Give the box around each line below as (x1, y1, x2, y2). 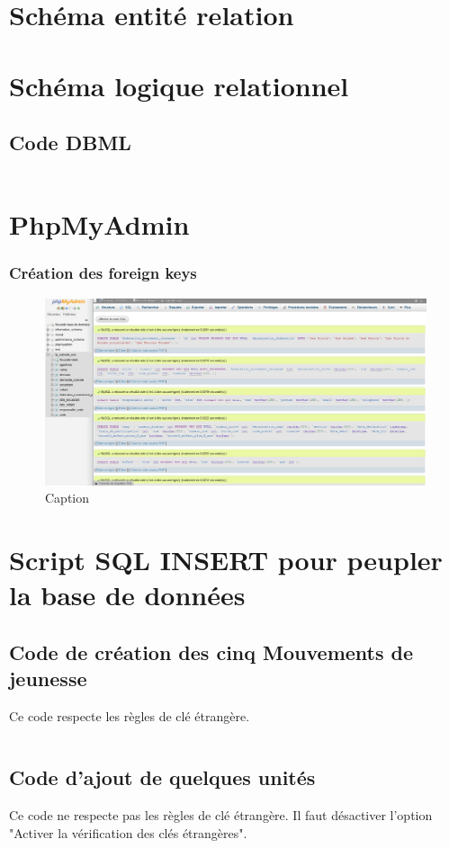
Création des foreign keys (9, 262, 197, 284)
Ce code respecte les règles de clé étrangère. (9, 707, 250, 726)
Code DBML (9, 129, 131, 156)
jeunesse (9, 665, 87, 692)
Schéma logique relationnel (9, 67, 349, 103)
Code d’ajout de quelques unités (9, 763, 316, 791)
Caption (45, 488, 90, 507)
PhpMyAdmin (9, 206, 190, 243)
